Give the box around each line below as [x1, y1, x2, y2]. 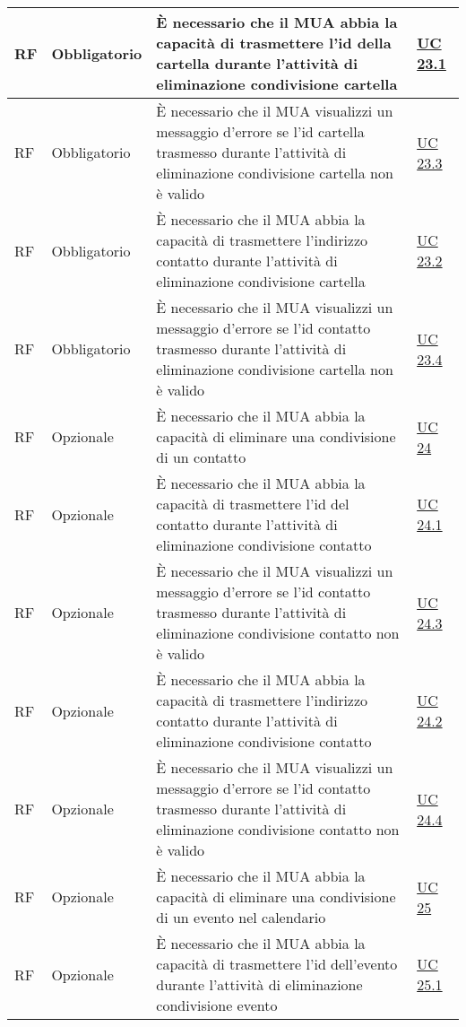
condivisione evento [156, 995, 278, 1015]
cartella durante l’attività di [156, 53, 358, 74]
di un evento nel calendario [156, 907, 326, 927]
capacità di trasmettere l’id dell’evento [156, 953, 398, 974]
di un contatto [156, 447, 246, 467]
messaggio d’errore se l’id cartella [156, 121, 365, 142]
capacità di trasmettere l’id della [156, 32, 392, 53]
